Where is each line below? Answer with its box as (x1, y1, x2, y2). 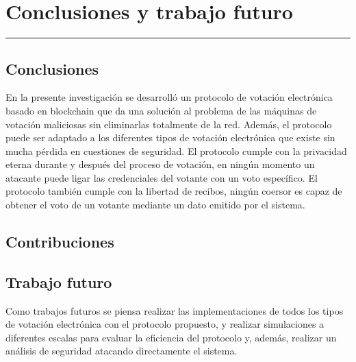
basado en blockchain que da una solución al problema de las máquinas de (5, 103, 317, 117)
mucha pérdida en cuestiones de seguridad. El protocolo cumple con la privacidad (5, 143, 347, 158)
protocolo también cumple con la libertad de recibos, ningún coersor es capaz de (5, 184, 342, 198)
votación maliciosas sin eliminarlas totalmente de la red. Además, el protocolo (5, 117, 332, 131)
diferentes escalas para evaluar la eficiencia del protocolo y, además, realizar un (5, 330, 337, 344)
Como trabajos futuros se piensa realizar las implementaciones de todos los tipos (5, 303, 344, 317)
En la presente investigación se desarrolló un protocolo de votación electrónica (5, 90, 333, 104)
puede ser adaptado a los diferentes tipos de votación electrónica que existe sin (5, 130, 335, 145)
